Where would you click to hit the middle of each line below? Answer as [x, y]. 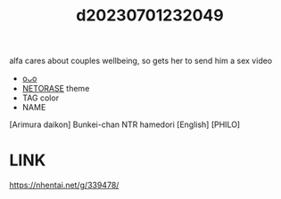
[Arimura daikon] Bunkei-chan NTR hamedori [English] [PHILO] [125, 124]
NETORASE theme [56, 89]
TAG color [41, 98]
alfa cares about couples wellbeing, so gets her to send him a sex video [141, 61]
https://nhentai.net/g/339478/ [64, 185]
